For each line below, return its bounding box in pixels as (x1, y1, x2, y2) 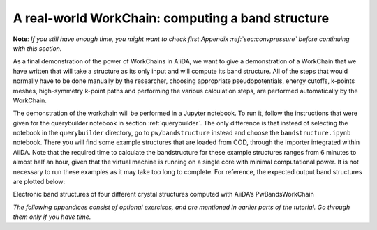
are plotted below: (13, 178, 66, 186)
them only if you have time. (13, 213, 91, 221)
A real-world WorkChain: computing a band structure (13, 10, 330, 26)
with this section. (13, 44, 62, 52)
